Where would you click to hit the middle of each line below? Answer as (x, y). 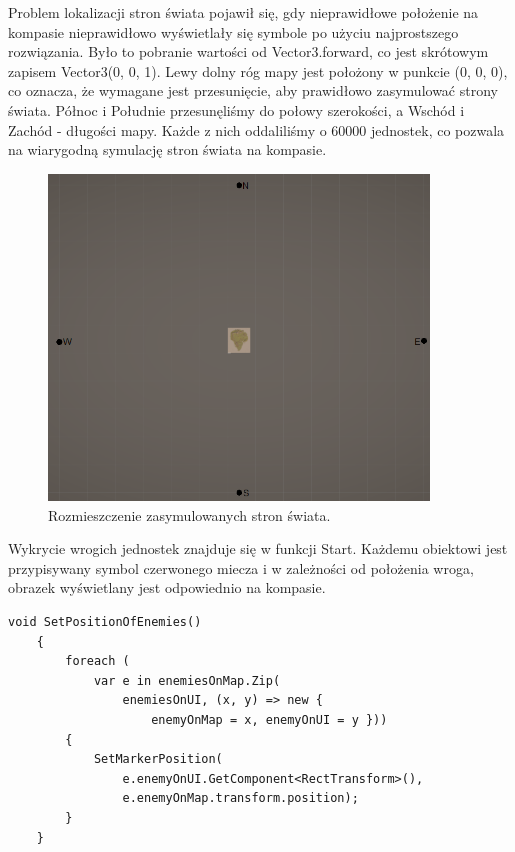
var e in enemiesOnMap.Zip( (187, 680)
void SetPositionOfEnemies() (105, 622)
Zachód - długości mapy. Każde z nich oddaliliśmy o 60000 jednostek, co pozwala (256, 129)
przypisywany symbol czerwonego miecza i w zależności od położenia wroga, (241, 567)
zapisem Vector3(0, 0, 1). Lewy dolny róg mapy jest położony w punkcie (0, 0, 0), (258, 70)
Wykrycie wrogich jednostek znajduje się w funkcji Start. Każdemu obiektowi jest (258, 548)
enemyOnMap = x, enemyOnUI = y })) (269, 720)
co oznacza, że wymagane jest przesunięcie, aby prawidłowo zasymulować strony (253, 90)
